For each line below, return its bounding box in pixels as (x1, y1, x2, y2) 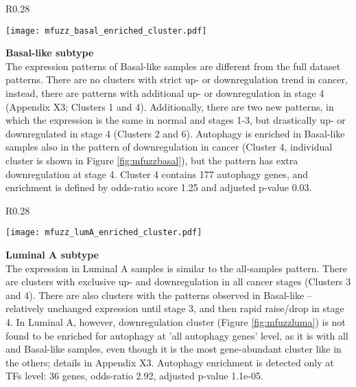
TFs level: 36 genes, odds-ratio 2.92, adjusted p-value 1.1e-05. (5, 368, 263, 383)
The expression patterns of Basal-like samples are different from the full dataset (5, 58, 341, 73)
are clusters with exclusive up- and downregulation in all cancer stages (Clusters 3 (5, 274, 351, 289)
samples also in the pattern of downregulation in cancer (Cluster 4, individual (5, 140, 333, 154)
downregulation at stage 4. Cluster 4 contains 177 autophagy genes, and (5, 166, 308, 181)
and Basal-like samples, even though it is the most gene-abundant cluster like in (5, 342, 342, 356)
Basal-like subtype (5, 45, 94, 60)
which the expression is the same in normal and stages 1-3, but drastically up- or (5, 113, 346, 127)
